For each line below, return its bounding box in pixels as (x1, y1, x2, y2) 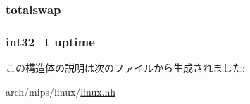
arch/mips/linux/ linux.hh (6, 84, 116, 98)
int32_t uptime (6, 32, 95, 50)
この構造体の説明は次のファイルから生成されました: (6, 60, 245, 75)
